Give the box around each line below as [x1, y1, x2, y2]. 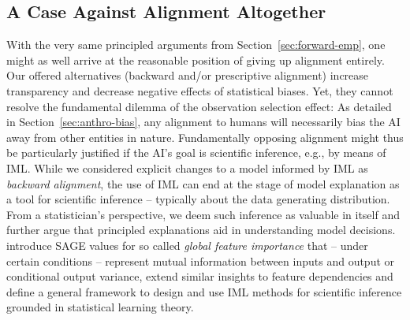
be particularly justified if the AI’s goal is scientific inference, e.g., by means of [6, 144, 386, 161]
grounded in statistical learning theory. [6, 299, 194, 315]
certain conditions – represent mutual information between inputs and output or [6, 252, 395, 269]
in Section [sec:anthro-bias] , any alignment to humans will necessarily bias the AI [6, 113, 401, 130]
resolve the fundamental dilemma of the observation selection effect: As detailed [6, 98, 392, 114]
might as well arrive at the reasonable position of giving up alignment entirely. [6, 51, 385, 68]
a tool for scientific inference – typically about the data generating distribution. [6, 191, 390, 207]
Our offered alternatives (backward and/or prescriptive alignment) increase [6, 67, 369, 84]
